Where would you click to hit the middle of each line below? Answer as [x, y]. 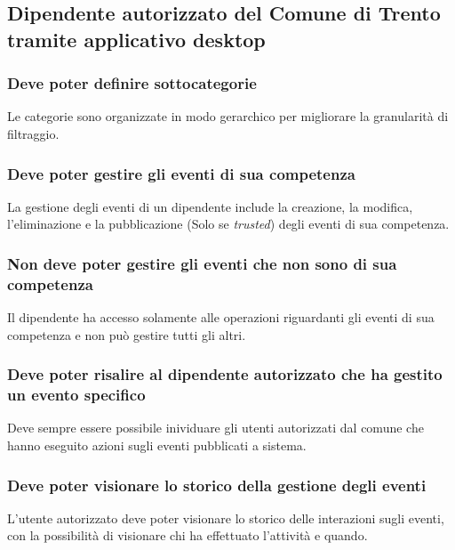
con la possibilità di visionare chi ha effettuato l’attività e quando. [188, 535]
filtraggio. [33, 133]
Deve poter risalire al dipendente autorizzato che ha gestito [225, 374]
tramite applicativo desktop [136, 39]
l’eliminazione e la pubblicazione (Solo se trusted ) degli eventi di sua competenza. [228, 224]
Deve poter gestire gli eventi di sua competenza [181, 173]
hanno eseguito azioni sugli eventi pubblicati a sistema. [157, 445]
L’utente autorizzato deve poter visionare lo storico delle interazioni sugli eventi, [226, 518]
